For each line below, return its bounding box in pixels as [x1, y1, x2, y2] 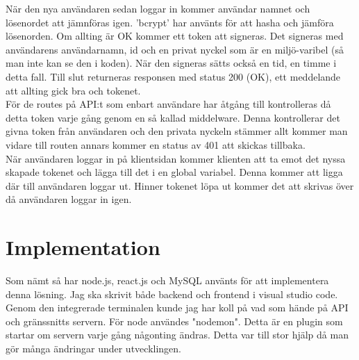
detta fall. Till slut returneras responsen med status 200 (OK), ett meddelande [6, 69, 341, 83]
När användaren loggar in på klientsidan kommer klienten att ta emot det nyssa [6, 151, 346, 165]
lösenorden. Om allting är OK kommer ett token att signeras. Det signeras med [6, 28, 344, 43]
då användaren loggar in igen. [6, 192, 132, 206]
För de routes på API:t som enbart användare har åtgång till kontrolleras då [6, 97, 331, 111]
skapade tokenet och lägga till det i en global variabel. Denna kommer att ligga [6, 165, 343, 179]
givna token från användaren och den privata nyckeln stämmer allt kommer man [6, 124, 348, 138]
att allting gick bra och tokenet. [6, 83, 141, 97]
